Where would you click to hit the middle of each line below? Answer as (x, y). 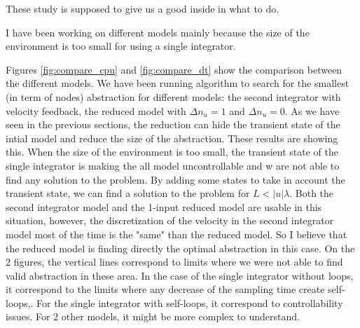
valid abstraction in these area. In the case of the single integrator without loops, (180, 275)
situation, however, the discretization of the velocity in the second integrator (170, 220)
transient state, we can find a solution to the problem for (128, 193)
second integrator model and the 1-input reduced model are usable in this (164, 206)
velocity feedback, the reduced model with (96, 110)
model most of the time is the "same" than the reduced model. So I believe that (176, 234)
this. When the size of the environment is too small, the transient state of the (172, 152)
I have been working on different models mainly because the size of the (158, 32)
